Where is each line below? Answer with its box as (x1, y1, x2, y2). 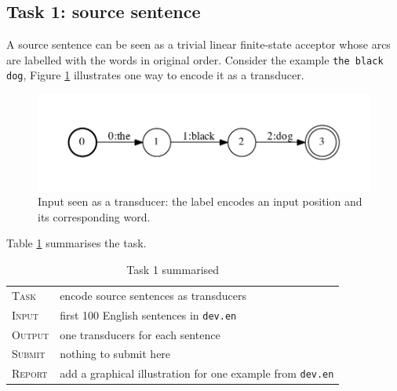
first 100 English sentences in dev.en (60, 306, 237, 323)
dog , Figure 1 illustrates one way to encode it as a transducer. (6, 67, 304, 83)
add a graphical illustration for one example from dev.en (60, 365, 334, 382)
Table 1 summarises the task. (6, 235, 147, 251)
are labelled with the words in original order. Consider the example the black (6, 51, 384, 68)
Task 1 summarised (126, 261, 220, 278)
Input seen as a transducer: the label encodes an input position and (38, 193, 362, 210)
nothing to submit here (60, 345, 171, 362)
